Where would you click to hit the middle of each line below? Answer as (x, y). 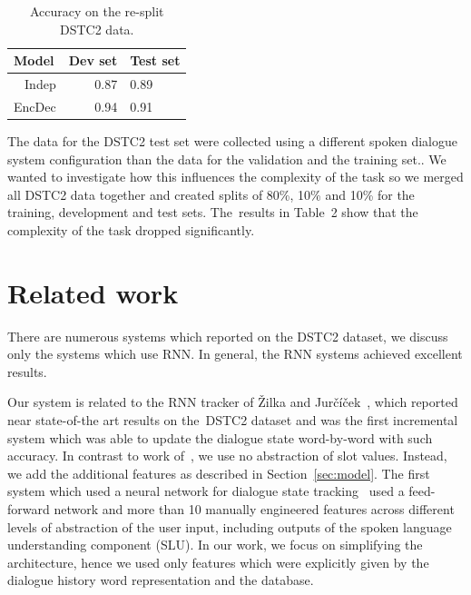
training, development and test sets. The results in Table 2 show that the (213, 212)
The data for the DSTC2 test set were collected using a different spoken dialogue (233, 140)
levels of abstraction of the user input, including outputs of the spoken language (230, 526)
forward (29, 509)
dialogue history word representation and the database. (161, 580)
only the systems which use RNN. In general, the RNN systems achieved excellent (235, 354)
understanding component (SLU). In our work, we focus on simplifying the (215, 545)
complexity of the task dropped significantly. (131, 229)
